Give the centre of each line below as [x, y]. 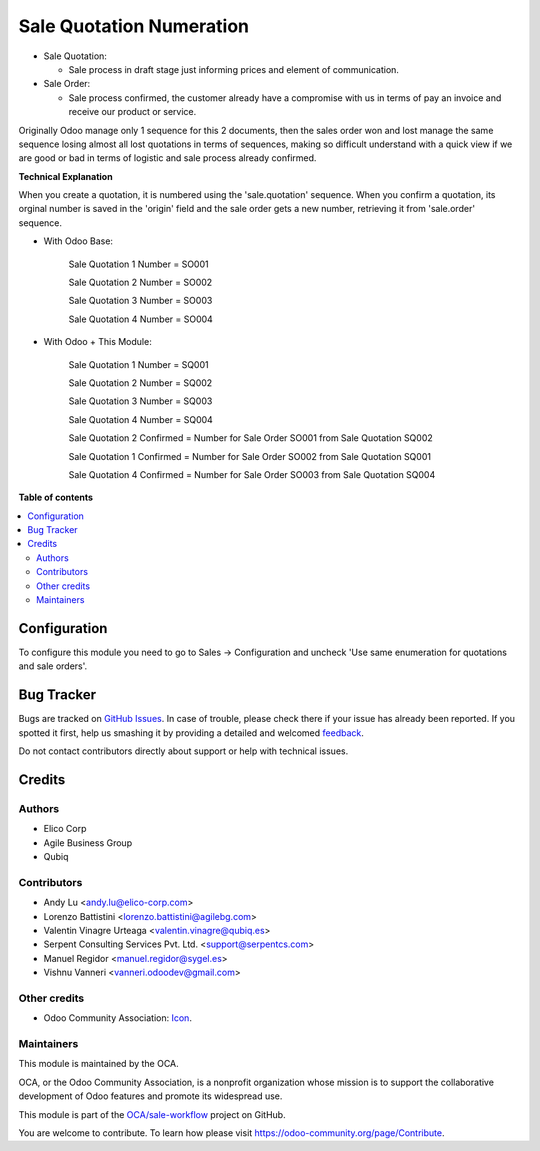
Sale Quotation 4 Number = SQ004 [141, 419]
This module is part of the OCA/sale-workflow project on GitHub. [152, 1114]
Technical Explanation [66, 176]
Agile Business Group [88, 842]
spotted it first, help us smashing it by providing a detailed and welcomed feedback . [191, 732]
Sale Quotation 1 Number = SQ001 [138, 364]
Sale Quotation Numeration [134, 26]
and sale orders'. [53, 666]
